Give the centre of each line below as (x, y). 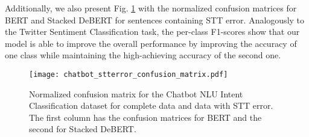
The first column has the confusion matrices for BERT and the (145, 117)
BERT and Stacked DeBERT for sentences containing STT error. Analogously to (155, 20)
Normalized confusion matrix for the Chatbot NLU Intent (136, 93)
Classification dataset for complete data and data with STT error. (151, 105)
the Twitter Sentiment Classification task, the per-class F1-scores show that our (152, 32)
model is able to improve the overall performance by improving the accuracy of (151, 43)
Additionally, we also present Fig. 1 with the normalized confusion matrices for (151, 8)
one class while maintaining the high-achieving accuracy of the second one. (143, 55)
